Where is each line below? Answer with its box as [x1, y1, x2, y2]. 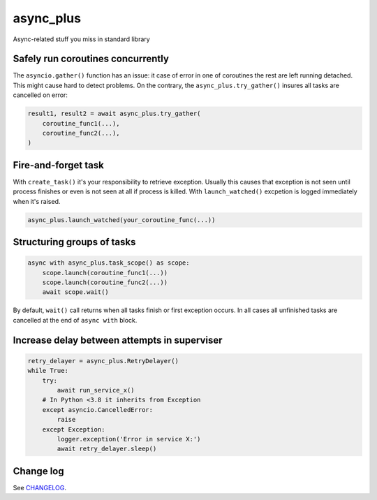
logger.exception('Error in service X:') [57, 435, 201, 443]
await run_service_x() [57, 386, 135, 394]
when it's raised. [13, 197, 61, 205]
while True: [27, 367, 69, 375]
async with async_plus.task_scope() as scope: [27, 259, 190, 267]
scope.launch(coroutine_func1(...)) [42, 269, 168, 277]
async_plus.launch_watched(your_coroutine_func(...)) [27, 216, 216, 223]
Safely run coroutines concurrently [13, 53, 169, 65]
